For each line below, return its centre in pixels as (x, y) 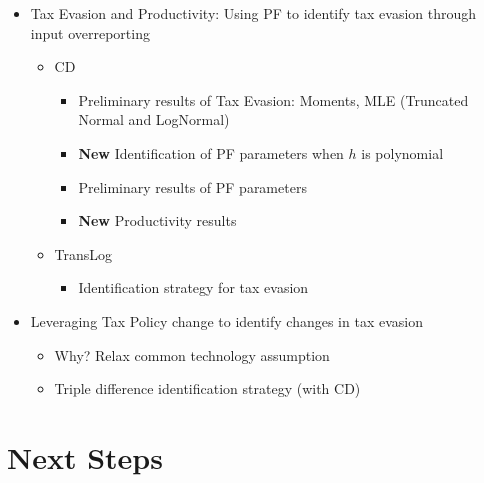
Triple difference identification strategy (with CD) (207, 388)
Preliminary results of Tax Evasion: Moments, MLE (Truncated (273, 99)
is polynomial (402, 152)
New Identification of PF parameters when (211, 152)
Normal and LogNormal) (154, 119)
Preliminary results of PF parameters (192, 186)
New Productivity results (157, 220)
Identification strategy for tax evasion (193, 287)
